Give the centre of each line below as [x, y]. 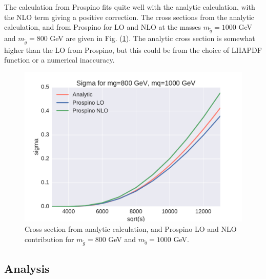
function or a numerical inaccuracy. [59, 60]
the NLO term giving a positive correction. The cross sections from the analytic [129, 17]
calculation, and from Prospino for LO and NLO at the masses [103, 27]
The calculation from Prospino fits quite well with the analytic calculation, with [130, 7]
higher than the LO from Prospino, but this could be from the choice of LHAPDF [133, 49]
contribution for [49, 239]
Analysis [27, 268]
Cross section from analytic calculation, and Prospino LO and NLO [131, 228]
